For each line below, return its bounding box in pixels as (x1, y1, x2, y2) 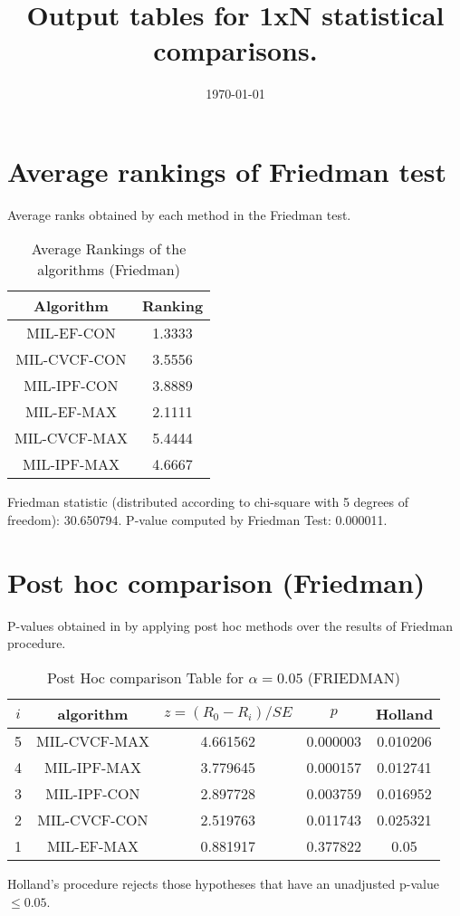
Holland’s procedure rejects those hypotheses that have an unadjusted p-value (7, 873, 439, 892)
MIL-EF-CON (26, 322, 116, 344)
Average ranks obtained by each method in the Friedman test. (7, 205, 351, 224)
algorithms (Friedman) (37, 259, 180, 281)
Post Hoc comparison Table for (47, 666, 244, 688)
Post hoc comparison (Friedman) (7, 563, 426, 600)
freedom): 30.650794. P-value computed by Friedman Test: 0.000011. (7, 510, 388, 530)
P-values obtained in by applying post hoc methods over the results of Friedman (7, 615, 454, 635)
